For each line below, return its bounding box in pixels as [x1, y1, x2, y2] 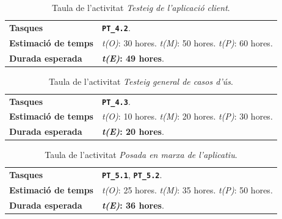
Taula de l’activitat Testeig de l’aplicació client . [52, 1, 230, 13]
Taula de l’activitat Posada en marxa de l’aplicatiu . [45, 148, 237, 161]
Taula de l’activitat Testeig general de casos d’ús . [48, 74, 233, 87]
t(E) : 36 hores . [101, 198, 164, 211]
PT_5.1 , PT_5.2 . [101, 168, 162, 181]
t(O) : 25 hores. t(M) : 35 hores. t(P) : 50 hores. [101, 184, 273, 196]
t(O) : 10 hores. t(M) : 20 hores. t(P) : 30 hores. [101, 110, 273, 123]
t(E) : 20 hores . [101, 125, 164, 138]
